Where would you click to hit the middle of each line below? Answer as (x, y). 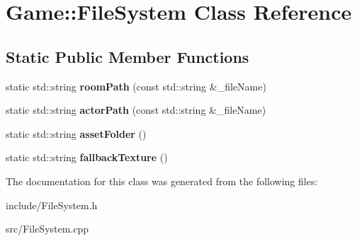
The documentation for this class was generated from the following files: (162, 181)
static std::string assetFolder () (76, 133)
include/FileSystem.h (52, 205)
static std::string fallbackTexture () (87, 157)
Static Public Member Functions (127, 56)
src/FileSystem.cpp (47, 229)
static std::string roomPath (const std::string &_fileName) (136, 86)
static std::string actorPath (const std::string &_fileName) (136, 110)
